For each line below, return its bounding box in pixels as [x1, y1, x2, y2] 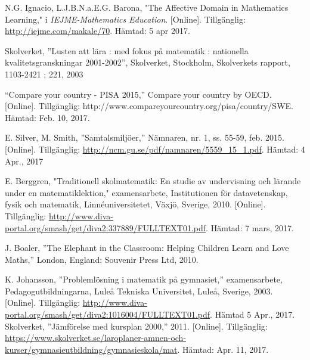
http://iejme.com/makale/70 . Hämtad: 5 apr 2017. [5, 24, 190, 37]
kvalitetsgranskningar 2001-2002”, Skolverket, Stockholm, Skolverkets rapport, [5, 56, 290, 69]
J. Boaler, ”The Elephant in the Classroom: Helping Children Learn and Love [5, 241, 289, 254]
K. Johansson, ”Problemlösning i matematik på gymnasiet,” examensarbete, [5, 273, 283, 285]
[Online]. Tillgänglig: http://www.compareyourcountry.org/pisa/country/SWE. [5, 100, 293, 112]
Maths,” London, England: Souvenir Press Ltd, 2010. [5, 253, 199, 265]
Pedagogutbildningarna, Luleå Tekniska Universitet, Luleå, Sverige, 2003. [5, 284, 273, 297]
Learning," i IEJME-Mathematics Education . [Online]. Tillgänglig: [5, 13, 246, 25]
